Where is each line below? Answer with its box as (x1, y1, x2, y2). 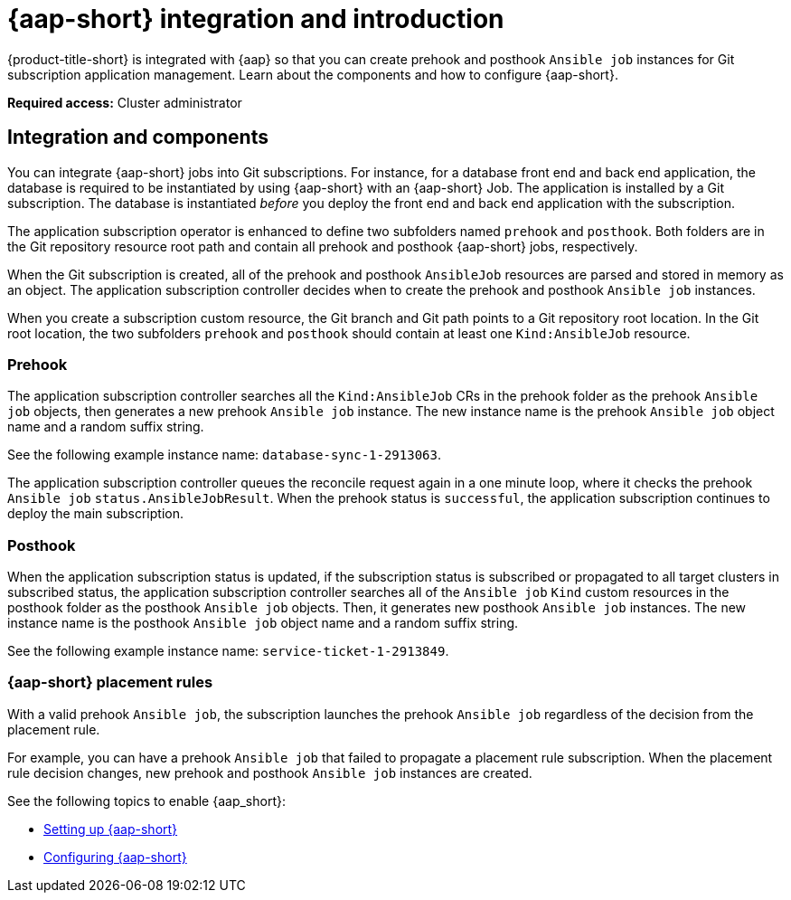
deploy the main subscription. (7, 506, 184, 522)
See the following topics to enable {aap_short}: (7, 792, 286, 809)
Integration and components (7, 126, 268, 149)
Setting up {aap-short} (43, 820, 178, 837)
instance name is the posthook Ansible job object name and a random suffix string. (7, 615, 519, 631)
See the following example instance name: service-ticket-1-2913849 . (7, 643, 449, 659)
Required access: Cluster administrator (7, 94, 242, 110)
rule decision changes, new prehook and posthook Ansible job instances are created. (7, 764, 532, 781)
